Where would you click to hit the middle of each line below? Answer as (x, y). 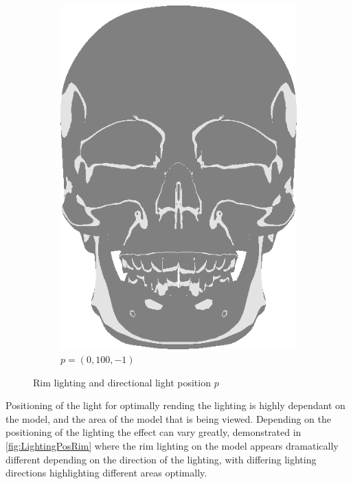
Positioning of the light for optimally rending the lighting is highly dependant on (175, 405)
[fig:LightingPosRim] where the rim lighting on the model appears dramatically (172, 445)
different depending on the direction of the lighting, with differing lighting (161, 459)
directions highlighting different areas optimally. (106, 473)
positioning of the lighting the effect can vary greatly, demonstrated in (154, 432)
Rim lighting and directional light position (122, 382)
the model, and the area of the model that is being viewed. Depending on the (168, 418)
